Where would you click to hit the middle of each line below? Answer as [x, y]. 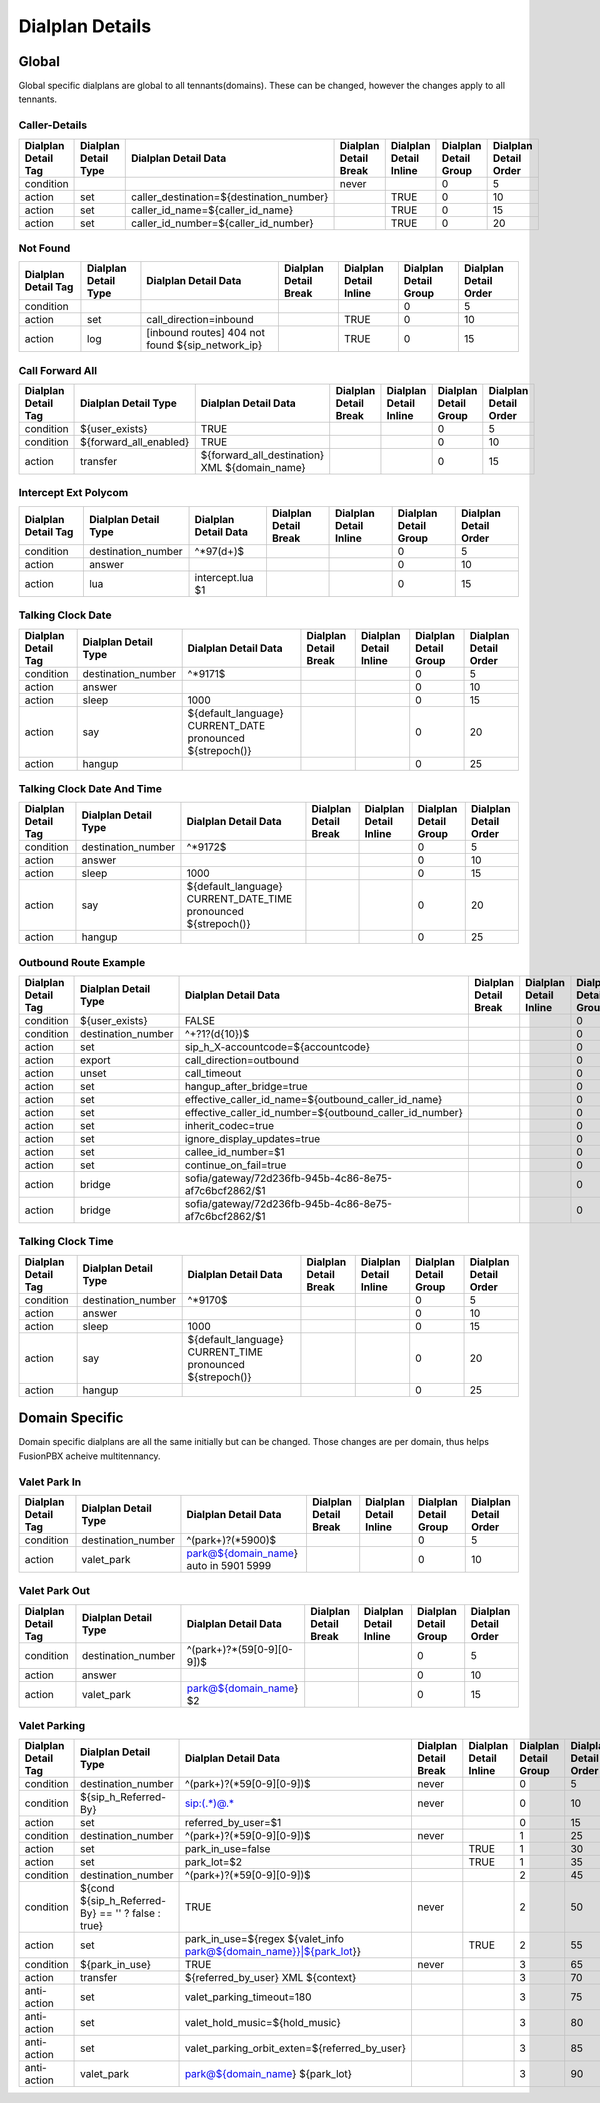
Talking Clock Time [66, 1242]
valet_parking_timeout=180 [248, 1997]
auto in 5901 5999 [229, 1565]
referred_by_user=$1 [233, 1823]
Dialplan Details [85, 26]
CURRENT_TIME [225, 1352]
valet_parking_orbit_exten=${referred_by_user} [295, 2048]
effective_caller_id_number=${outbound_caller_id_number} [324, 1113]
